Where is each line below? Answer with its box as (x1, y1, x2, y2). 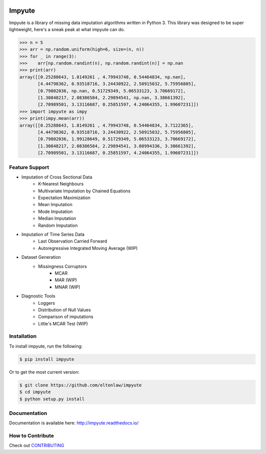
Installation (9, 333, 37, 340)
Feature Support (9, 164, 49, 171)
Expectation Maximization (38, 195, 91, 201)
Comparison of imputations (38, 314, 94, 320)
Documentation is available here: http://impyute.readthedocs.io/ (9, 420, 139, 426)
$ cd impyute (19, 389, 51, 395)
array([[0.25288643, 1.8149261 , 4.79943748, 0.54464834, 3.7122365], (19, 122, 194, 128)
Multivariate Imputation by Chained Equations (38, 188, 131, 194)
